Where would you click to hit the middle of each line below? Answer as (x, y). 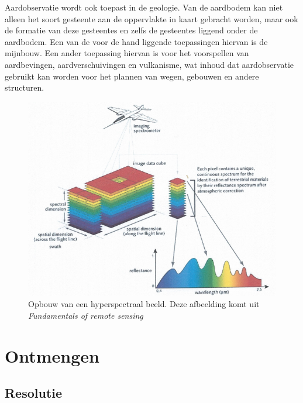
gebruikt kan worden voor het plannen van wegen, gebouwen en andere (132, 76)
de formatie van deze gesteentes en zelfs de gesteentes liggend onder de (131, 30)
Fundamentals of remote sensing (86, 315)
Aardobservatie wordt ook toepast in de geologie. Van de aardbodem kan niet (144, 7)
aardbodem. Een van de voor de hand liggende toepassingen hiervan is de (136, 41)
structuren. (25, 87)
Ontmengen (52, 355)
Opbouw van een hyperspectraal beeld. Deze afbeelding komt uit (144, 304)
